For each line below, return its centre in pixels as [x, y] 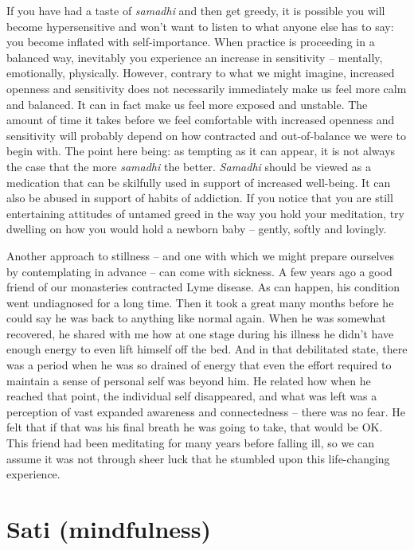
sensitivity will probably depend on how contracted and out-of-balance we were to [206, 135]
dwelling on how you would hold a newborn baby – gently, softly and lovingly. [197, 229]
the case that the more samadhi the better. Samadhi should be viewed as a [189, 166]
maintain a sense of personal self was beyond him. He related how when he [189, 380]
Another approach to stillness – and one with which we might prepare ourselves [201, 255]
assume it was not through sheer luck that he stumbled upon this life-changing [198, 458]
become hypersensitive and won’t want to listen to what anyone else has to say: [200, 26]
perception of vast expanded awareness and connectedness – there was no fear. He [206, 411]
